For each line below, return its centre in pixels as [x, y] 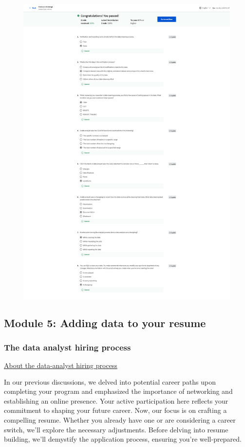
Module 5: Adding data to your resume [105, 323]
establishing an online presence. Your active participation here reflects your [116, 400]
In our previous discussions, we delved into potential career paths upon [110, 381]
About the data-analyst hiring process [61, 365]
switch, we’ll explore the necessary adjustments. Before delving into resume [116, 429]
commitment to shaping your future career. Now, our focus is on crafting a [115, 410]
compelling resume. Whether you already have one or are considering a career [120, 419]
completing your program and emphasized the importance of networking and [118, 391]
